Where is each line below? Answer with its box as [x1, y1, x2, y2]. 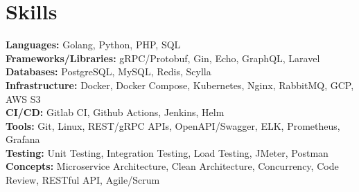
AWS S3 [6, 91, 41, 106]
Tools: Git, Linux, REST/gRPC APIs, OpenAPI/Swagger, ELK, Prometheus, [6, 118, 340, 133]
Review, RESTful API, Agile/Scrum [6, 173, 160, 187]
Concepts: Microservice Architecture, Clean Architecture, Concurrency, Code [6, 159, 339, 173]
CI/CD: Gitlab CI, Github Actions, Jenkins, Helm [6, 105, 225, 119]
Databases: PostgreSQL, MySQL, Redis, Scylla [6, 64, 211, 79]
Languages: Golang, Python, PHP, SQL [6, 37, 181, 52]
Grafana [6, 132, 40, 146]
